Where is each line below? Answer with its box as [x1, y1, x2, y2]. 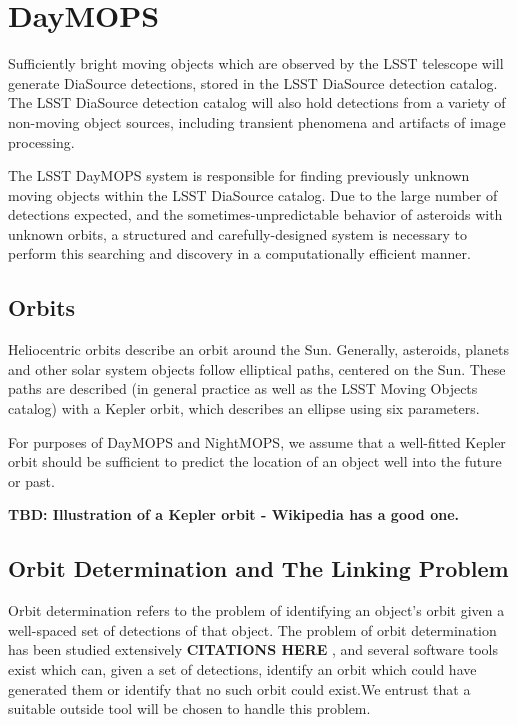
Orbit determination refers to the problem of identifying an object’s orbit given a [8, 600, 505, 621]
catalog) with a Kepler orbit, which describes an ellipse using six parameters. [8, 398, 480, 419]
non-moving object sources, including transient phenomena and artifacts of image [8, 111, 506, 132]
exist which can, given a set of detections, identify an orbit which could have [8, 659, 477, 679]
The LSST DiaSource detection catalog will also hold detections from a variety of [8, 92, 506, 113]
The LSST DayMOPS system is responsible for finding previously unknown [8, 165, 470, 186]
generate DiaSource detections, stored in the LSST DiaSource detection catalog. [8, 72, 498, 93]
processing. [8, 131, 75, 152]
